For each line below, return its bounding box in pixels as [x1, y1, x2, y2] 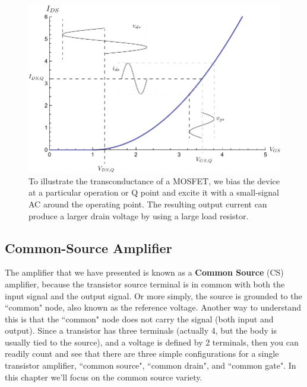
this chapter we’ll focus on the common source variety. [5, 370, 202, 383]
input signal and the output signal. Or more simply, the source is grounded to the [5, 289, 302, 302]
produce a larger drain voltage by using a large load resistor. [29, 209, 249, 222]
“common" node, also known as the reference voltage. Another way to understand [5, 301, 302, 314]
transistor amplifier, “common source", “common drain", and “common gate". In [5, 359, 296, 372]
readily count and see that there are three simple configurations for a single [5, 347, 279, 360]
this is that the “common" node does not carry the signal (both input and [5, 312, 274, 325]
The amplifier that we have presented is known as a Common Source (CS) [5, 266, 284, 279]
